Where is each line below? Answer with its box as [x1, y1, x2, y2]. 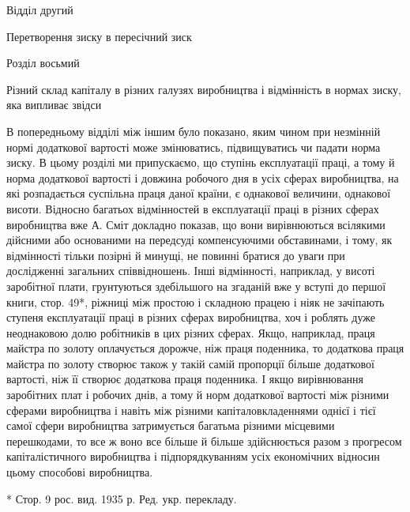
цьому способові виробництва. [6, 464, 153, 480]
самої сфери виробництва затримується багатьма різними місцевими [6, 417, 335, 434]
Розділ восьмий [6, 55, 80, 71]
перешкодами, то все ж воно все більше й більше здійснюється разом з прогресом [6, 432, 402, 449]
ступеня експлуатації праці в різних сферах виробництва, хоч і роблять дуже [6, 309, 375, 326]
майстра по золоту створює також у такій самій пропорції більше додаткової [6, 355, 374, 371]
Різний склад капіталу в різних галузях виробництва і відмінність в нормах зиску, [6, 81, 401, 97]
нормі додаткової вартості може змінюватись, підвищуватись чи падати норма [6, 138, 381, 155]
